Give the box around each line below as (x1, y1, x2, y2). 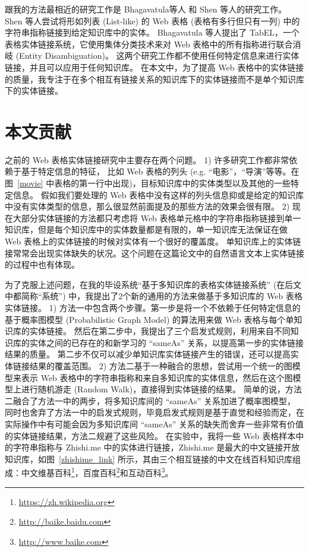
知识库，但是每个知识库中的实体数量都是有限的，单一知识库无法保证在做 (5, 223, 288, 236)
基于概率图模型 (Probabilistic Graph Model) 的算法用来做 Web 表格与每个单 (5, 313, 294, 325)
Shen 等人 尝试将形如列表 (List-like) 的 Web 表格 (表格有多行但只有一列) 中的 (5, 14, 300, 27)
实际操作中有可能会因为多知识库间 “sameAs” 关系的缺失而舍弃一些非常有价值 (5, 417, 304, 430)
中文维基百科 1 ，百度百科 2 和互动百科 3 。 (21, 465, 174, 478)
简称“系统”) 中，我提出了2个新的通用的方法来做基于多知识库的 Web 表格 (21, 290, 302, 302)
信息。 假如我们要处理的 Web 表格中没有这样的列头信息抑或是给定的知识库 (12, 188, 304, 201)
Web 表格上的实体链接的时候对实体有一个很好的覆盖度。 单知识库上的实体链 (5, 235, 301, 248)
